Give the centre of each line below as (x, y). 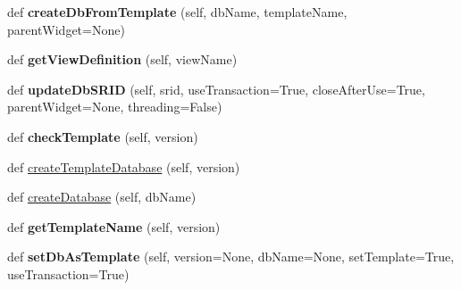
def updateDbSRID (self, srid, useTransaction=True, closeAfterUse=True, (216, 89)
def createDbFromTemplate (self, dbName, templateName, (177, 12)
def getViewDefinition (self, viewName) (122, 59)
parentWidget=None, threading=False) (115, 107)
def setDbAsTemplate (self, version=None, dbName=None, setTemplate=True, (231, 257)
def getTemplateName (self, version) (114, 226)
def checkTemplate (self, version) (103, 136)
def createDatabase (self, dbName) (102, 197)
